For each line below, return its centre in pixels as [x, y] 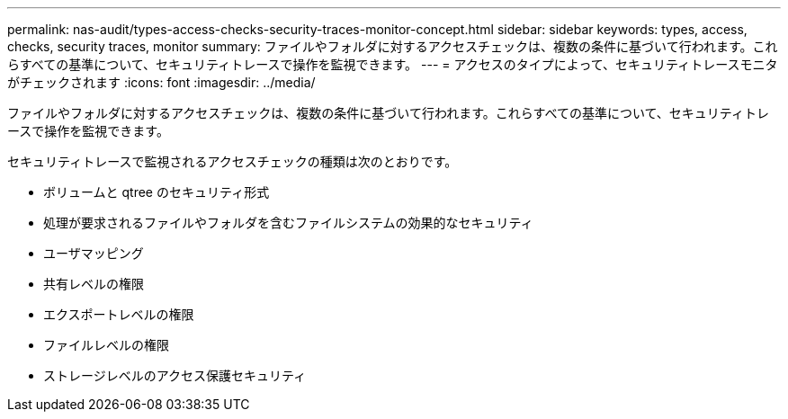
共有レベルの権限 [94, 284]
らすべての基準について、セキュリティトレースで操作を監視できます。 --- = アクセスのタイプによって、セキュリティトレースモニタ [393, 64]
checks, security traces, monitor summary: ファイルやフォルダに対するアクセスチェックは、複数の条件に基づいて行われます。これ [393, 46]
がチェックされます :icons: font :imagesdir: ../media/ [161, 82]
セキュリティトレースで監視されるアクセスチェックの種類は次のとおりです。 [233, 161]
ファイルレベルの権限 [106, 345]
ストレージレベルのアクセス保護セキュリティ [175, 375]
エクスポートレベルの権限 [119, 314]
